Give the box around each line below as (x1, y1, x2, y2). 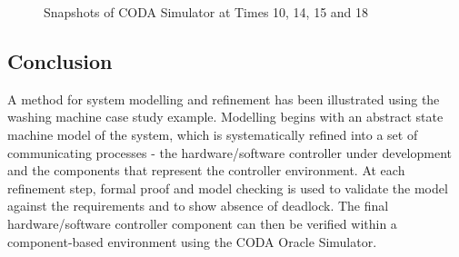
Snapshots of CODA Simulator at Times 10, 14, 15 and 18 (44, 3, 369, 21)
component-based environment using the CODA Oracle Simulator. (7, 232, 377, 251)
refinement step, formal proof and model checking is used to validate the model (7, 178, 448, 197)
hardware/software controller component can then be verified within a (7, 213, 397, 232)
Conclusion (7, 46, 113, 74)
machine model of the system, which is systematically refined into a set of (7, 124, 418, 143)
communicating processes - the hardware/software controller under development (7, 143, 452, 162)
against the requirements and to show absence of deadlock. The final (7, 196, 389, 215)
